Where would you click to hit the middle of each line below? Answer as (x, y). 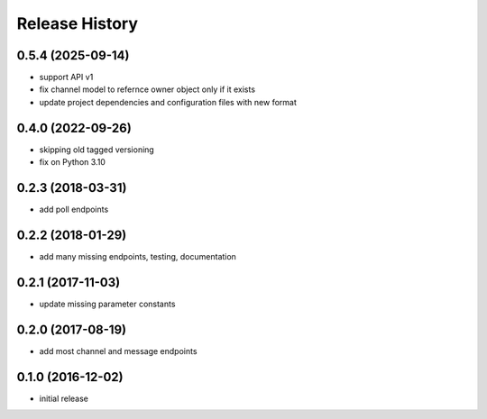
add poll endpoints (74, 209)
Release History (78, 23)
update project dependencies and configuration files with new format (168, 102)
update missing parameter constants (107, 304)
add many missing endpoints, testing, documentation (138, 256)
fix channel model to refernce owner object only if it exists (147, 89)
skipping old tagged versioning (97, 150)
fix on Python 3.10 (72, 162)
